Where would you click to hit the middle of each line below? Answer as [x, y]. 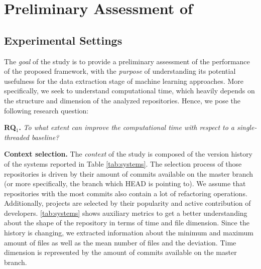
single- [247, 127]
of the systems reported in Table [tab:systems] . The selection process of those [123, 163]
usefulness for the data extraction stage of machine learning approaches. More [124, 81]
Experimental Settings [63, 40]
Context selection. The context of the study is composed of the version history [128, 154]
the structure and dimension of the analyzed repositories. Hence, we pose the [122, 100]
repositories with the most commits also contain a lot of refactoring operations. [126, 193]
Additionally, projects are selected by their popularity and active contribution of [127, 203]
